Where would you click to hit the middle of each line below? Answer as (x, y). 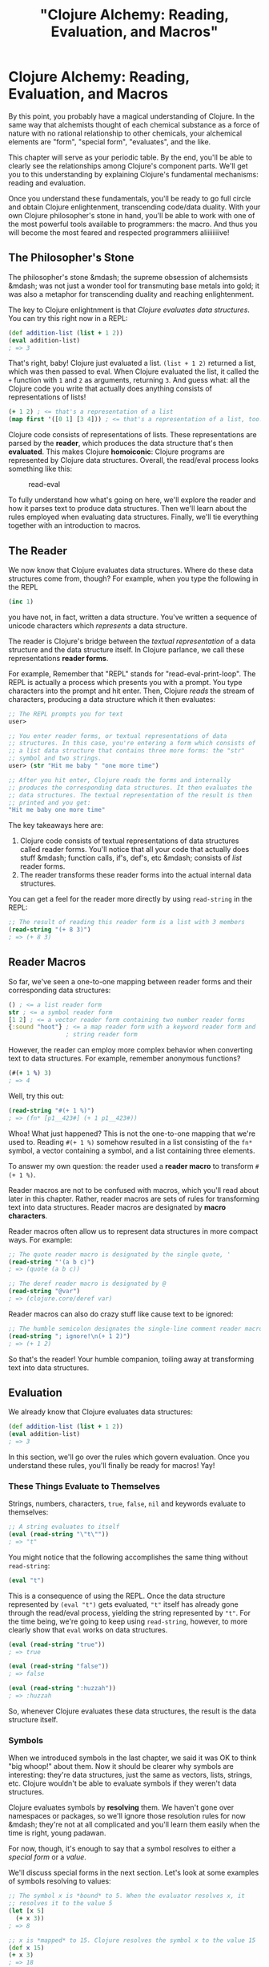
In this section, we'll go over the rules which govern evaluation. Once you (129, 1457)
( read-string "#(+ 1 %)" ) (51, 1110)
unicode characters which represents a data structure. (98, 625)
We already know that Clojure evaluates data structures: (101, 1412)
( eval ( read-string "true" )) (57, 1645)
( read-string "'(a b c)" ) (51, 1262)
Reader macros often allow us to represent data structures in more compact (133, 1231)
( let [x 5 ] (26, 1911)
